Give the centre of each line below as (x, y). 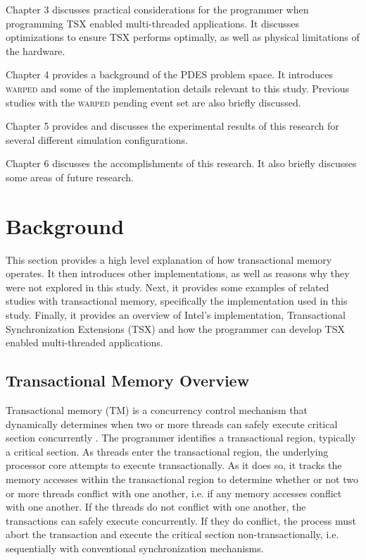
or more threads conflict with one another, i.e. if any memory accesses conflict (174, 493)
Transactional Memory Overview (128, 381)
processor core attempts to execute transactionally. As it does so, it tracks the (174, 465)
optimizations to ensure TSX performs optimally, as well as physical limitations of (183, 37)
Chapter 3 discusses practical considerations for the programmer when (157, 9)
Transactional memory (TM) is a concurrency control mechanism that (157, 410)
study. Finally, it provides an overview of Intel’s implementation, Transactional (176, 315)
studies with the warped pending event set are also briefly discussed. (153, 102)
